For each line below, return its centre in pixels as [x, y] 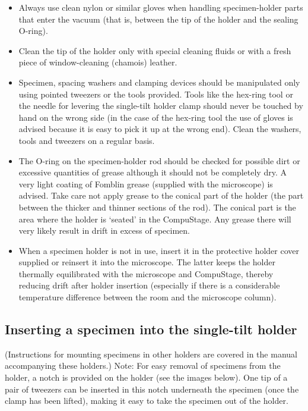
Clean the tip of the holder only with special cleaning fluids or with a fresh [155, 50]
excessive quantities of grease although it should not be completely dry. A [153, 172]
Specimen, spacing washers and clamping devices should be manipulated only [159, 82]
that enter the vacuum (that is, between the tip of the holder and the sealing [158, 19]
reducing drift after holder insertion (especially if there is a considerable [149, 285]
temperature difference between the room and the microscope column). [147, 297]
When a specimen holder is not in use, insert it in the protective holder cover [159, 250]
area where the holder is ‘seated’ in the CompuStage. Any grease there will [155, 219]
